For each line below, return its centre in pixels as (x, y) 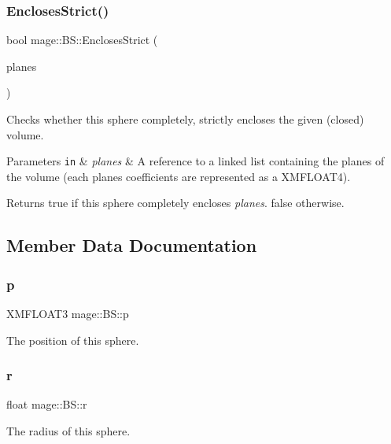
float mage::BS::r (47, 404)
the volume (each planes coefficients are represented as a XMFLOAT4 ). (179, 176)
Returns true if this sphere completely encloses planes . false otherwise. (175, 203)
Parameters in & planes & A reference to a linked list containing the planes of (195, 161)
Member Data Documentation (132, 245)
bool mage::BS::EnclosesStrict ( (82, 40)
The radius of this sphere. (68, 431)
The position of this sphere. (73, 340)
